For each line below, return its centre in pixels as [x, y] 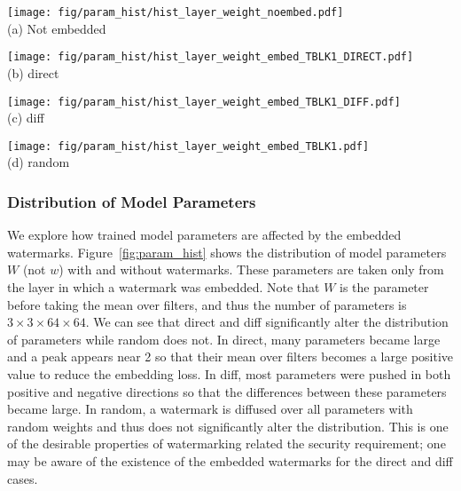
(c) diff [26, 118]
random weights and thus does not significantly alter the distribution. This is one [228, 426]
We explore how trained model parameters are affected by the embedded [204, 235]
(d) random [39, 162]
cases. [23, 478]
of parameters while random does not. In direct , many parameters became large [224, 339]
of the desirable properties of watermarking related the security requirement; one [227, 443]
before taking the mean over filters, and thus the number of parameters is [207, 304]
